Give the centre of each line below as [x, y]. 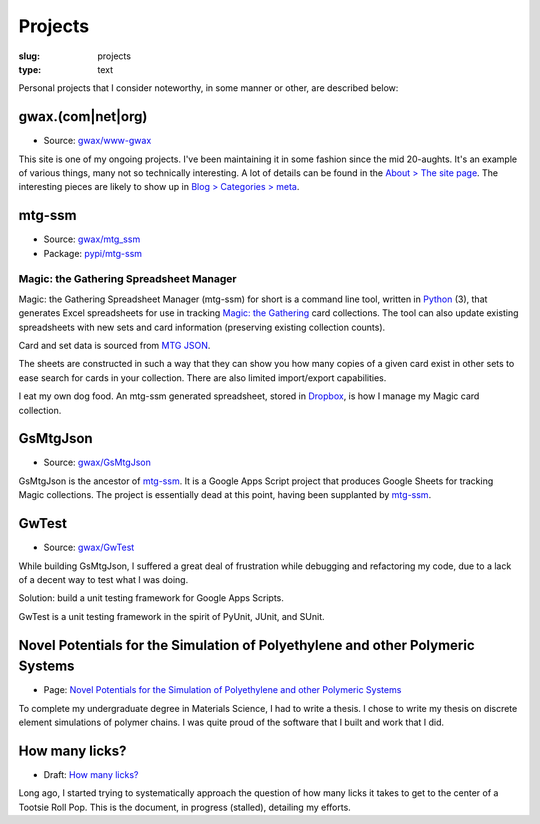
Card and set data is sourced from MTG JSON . [114, 346]
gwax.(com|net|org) [83, 116]
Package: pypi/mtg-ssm [93, 253]
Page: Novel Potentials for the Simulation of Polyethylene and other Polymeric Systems [222, 690]
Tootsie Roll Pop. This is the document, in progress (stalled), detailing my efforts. [185, 807]
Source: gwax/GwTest [89, 547]
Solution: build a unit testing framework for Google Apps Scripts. [151, 598]
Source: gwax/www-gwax [97, 141]
